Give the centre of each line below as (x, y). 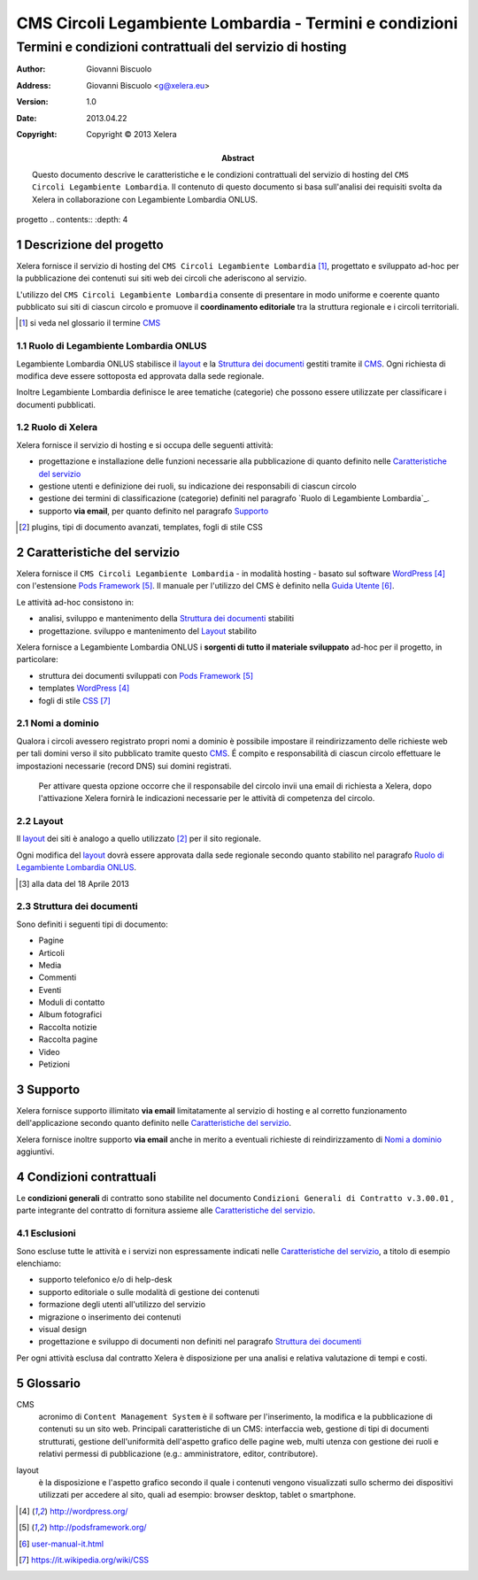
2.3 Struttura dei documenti (77, 906)
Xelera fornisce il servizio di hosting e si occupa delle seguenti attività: (145, 445)
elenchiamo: (39, 1263)
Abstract (238, 158)
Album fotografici (70, 1014)
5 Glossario (49, 1383)
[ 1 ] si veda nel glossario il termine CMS (90, 323)
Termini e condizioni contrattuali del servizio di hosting (181, 47)
